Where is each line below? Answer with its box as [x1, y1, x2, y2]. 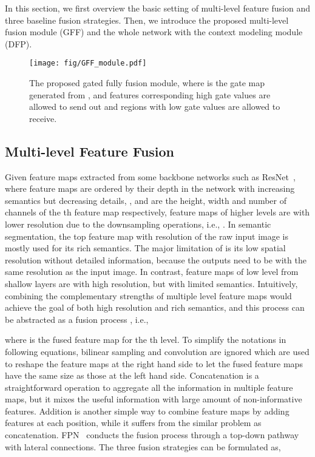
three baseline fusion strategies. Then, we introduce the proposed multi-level [5, 13, 289, 26]
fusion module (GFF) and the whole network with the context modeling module [5, 25, 303, 38]
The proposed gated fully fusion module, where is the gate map [29, 76, 265, 89]
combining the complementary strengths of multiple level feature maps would [5, 289, 292, 302]
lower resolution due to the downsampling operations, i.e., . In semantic [5, 217, 271, 230]
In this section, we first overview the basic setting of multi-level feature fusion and [5, 2, 310, 14]
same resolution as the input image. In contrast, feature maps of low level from [5, 265, 299, 278]
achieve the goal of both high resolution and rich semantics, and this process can [5, 301, 305, 314]
